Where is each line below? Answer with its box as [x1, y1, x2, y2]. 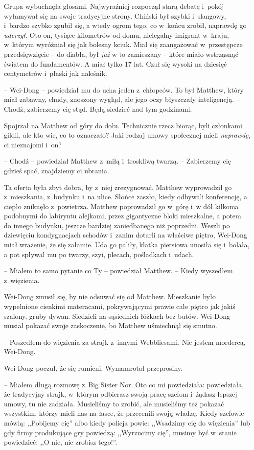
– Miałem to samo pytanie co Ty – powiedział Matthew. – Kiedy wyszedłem [4, 265, 233, 276]
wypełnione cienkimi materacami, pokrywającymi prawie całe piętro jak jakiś [4, 301, 235, 311]
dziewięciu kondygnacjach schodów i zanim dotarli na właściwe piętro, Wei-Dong [4, 230, 247, 240]
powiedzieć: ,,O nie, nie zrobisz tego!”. [4, 437, 117, 447]
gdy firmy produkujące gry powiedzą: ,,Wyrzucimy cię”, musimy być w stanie [4, 427, 237, 437]
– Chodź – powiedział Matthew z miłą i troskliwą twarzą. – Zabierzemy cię [4, 156, 231, 166]
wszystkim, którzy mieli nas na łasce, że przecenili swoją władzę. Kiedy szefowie [4, 408, 244, 418]
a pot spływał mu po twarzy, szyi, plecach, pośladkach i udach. [4, 249, 194, 259]
